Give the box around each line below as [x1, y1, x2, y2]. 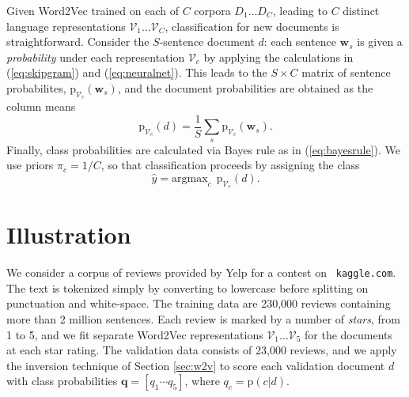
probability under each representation [6, 48, 185, 65]
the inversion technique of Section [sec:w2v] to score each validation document [6, 357, 385, 373]
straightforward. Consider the [6, 33, 150, 50]
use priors [6, 157, 54, 173]
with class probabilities [6, 372, 118, 389]
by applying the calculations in [203, 48, 354, 65]
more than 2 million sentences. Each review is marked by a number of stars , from [6, 310, 400, 327]
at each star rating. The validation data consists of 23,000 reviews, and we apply [6, 342, 397, 358]
